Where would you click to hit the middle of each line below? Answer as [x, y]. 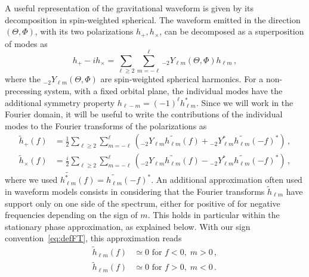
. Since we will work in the [245, 102]
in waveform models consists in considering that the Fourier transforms [135, 191]
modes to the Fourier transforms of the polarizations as [106, 125]
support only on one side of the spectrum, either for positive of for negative [143, 203]
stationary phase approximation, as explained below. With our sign [128, 226]
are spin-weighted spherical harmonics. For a [182, 79]
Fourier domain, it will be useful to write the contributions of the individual [144, 114]
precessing [23, 90]
